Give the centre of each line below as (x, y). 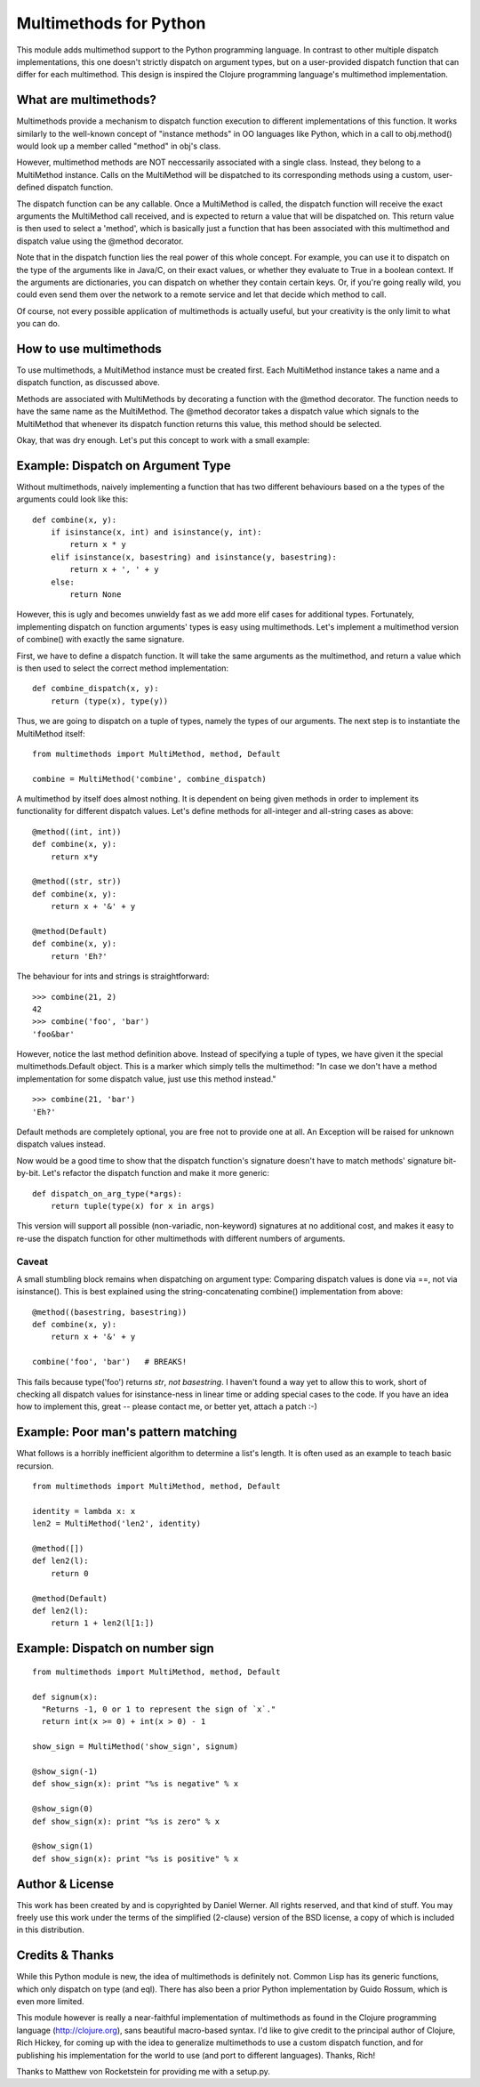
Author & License (65, 1884)
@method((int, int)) (77, 831)
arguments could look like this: (72, 499)
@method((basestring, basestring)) (110, 1312)
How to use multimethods (89, 348)
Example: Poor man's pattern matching (127, 1432)
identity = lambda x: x (84, 1511)
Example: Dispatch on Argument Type (124, 466)
